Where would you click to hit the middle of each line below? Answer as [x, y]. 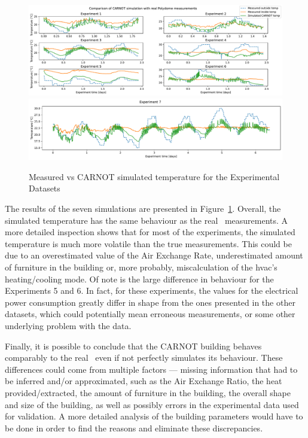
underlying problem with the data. [68, 325]
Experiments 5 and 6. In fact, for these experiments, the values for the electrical [152, 291]
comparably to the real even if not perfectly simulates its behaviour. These [144, 358]
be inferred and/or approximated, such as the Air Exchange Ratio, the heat [144, 381]
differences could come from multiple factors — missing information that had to [151, 369]
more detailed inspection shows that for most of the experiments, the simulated [150, 232]
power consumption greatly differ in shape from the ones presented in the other [150, 302]
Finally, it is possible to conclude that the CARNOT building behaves [133, 346]
